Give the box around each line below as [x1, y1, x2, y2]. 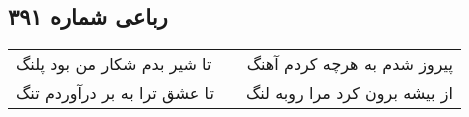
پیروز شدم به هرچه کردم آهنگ [246, 52, 453, 76]
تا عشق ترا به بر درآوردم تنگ [16, 81, 214, 105]
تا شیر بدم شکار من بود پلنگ [16, 52, 212, 76]
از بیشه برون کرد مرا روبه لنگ [245, 81, 453, 105]
